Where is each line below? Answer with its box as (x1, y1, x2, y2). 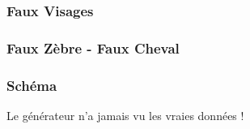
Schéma (6, 75, 57, 95)
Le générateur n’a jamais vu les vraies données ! (6, 106, 244, 123)
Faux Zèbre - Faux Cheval (6, 37, 180, 58)
